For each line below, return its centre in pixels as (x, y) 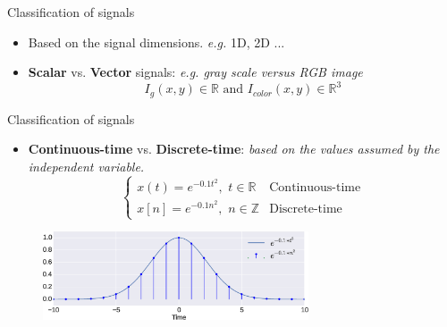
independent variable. (86, 166)
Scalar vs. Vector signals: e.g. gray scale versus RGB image (195, 72)
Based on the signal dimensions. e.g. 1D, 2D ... (156, 42)
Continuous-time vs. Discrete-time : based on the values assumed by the (234, 149)
